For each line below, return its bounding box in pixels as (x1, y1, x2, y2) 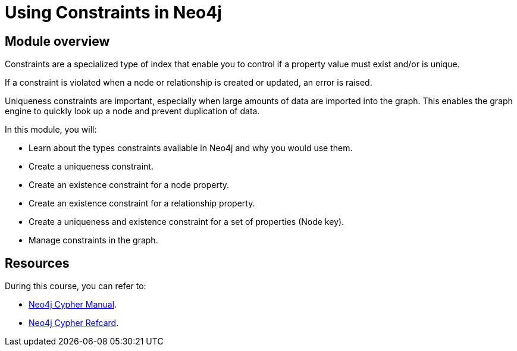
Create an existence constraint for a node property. (29, 180, 230, 190)
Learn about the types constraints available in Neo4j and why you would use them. (29, 143, 353, 153)
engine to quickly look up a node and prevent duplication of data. (5, 106, 260, 117)
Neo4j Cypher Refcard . (29, 318, 119, 328)
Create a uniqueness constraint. (29, 161, 153, 172)
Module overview (5, 33, 110, 49)
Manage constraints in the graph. (29, 235, 158, 246)
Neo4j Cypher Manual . (29, 299, 117, 310)
